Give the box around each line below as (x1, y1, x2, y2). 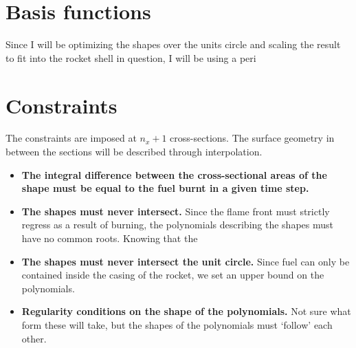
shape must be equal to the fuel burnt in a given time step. (21, 181, 309, 195)
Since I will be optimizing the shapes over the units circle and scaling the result (5, 37, 341, 52)
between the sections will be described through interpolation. (5, 144, 263, 159)
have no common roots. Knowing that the (21, 231, 198, 245)
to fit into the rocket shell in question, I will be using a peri (5, 50, 256, 65)
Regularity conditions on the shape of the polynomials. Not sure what (21, 304, 351, 318)
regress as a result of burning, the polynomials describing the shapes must (21, 217, 333, 232)
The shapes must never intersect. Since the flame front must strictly (21, 204, 330, 218)
